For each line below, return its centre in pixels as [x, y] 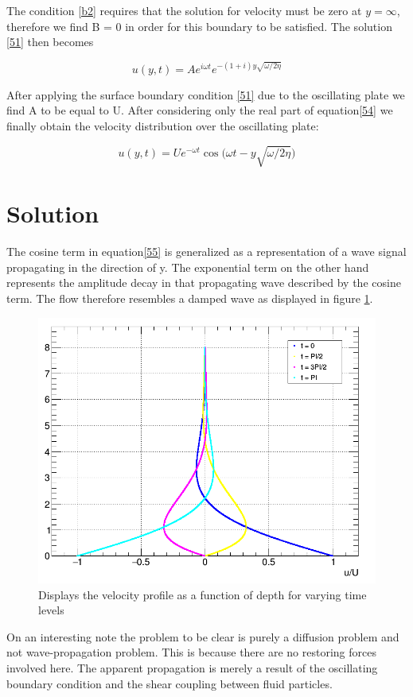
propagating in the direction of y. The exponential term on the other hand [188, 267]
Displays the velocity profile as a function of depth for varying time [203, 594]
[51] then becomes [50, 42]
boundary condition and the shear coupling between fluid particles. [169, 683]
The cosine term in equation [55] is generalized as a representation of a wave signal [206, 252]
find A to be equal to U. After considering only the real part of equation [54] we [200, 110]
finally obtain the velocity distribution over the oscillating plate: [163, 125]
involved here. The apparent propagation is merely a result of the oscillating [192, 667]
